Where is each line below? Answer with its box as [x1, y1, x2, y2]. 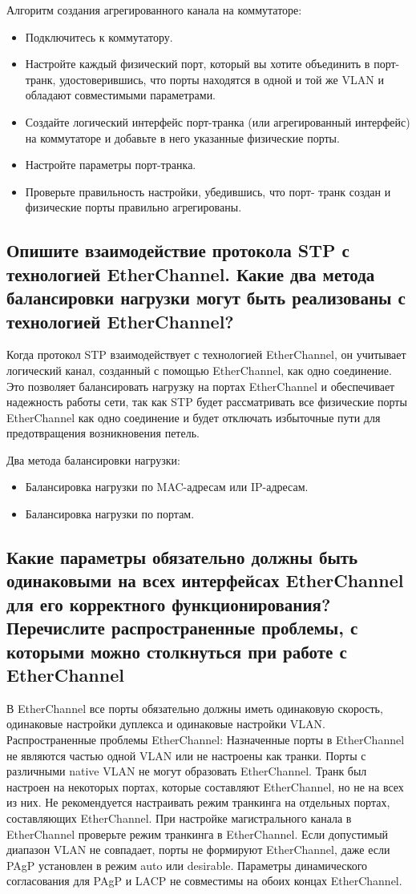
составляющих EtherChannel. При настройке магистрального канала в [6, 809, 352, 826]
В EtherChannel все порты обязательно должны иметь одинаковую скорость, [6, 699, 383, 716]
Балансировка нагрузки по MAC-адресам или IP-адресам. [25, 478, 309, 495]
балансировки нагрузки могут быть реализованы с [6, 285, 406, 310]
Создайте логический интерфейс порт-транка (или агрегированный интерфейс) [25, 113, 410, 130]
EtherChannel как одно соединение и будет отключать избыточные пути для [6, 409, 381, 425]
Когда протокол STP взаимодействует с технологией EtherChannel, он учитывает [6, 346, 406, 363]
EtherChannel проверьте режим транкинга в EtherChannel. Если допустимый [6, 825, 389, 842]
